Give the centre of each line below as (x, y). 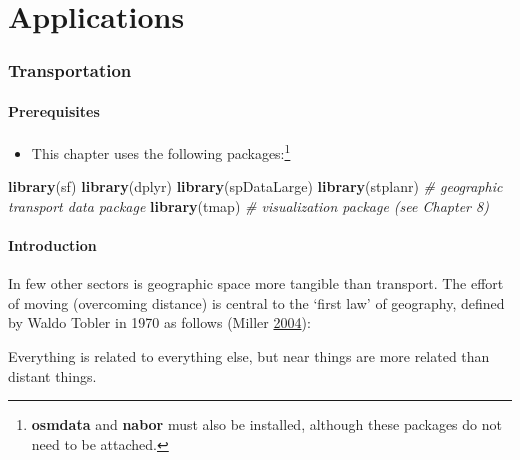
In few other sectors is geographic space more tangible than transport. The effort (256, 283)
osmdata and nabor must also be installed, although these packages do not (266, 424)
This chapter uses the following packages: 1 (161, 151)
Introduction (52, 245)
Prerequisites (54, 110)
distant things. (52, 375)
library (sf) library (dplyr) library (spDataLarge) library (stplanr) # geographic (255, 186)
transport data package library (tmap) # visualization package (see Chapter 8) (248, 205)
